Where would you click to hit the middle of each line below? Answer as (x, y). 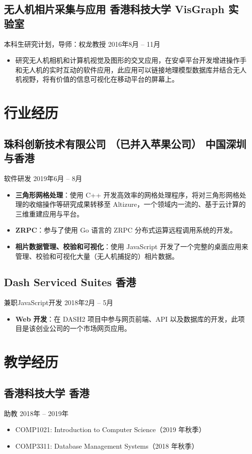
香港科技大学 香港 (47, 392)
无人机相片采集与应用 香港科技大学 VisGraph (114, 9)
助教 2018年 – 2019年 (36, 413)
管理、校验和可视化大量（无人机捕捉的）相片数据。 (97, 256)
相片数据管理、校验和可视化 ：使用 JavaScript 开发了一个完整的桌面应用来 (132, 246)
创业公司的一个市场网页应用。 (83, 328)
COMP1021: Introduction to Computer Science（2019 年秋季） (110, 429)
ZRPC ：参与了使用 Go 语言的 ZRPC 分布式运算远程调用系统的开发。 (126, 230)
